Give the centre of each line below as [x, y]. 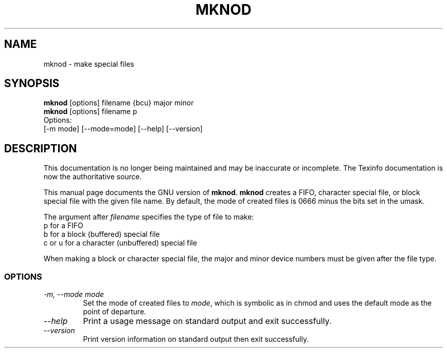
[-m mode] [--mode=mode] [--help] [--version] [123, 129]
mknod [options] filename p [90, 112]
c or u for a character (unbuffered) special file [120, 243]
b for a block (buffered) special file [102, 234]
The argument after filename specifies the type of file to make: [149, 217]
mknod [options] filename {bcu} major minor [119, 103]
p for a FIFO [64, 226]
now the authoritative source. [93, 177]
